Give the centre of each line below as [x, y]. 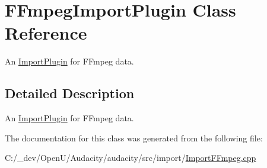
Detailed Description [70, 93]
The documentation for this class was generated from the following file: [134, 138]
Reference [46, 33]
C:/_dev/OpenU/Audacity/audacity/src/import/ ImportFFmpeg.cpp [131, 158]
